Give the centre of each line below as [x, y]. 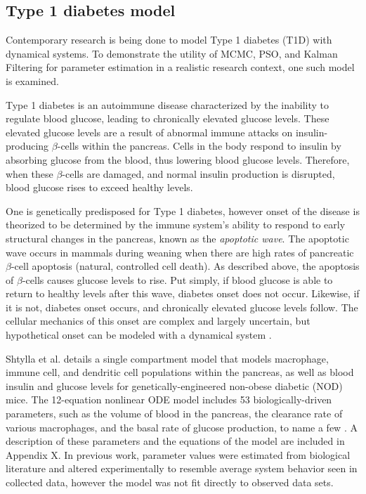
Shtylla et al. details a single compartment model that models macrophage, [167, 358]
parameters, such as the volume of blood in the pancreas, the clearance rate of [174, 414]
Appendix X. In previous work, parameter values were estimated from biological [178, 454]
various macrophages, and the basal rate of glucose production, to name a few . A [182, 427]
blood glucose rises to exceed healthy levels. [99, 187]
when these [30, 173]
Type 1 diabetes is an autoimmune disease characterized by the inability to [168, 104]
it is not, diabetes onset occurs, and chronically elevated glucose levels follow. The [182, 307]
